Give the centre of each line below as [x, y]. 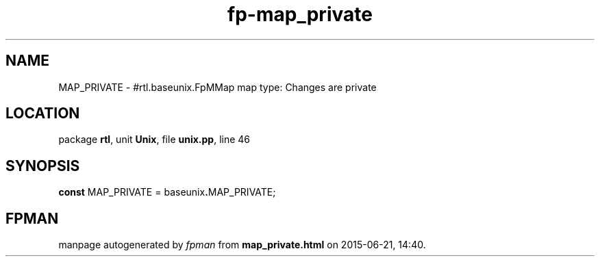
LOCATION [43, 114]
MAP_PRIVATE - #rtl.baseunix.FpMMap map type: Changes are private [217, 87]
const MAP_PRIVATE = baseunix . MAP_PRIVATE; [167, 192]
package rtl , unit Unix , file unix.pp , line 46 [154, 140]
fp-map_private [300, 14]
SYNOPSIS [43, 166]
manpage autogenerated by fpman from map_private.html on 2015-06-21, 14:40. [242, 245]
